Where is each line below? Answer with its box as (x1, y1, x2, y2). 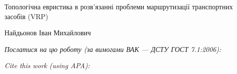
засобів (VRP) (4, 11, 48, 21)
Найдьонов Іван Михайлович (4, 27, 91, 38)
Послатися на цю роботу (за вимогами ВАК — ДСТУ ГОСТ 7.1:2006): (4, 44, 221, 54)
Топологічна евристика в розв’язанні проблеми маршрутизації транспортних (4, 1, 233, 11)
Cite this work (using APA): (4, 60, 90, 71)
